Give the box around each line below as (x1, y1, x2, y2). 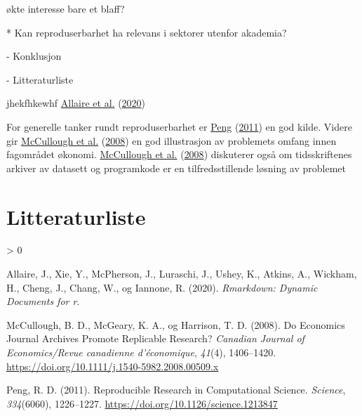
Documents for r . (6, 294, 80, 308)
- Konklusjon (6, 48, 62, 63)
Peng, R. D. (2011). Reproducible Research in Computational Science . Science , (6, 382, 346, 397)
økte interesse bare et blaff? (6, 1, 125, 15)
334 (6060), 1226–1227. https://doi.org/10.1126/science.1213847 (6, 396, 278, 410)
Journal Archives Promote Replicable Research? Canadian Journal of (6, 331, 304, 346)
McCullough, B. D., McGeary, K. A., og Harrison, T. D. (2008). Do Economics (6, 317, 345, 332)
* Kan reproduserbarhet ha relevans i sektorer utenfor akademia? (6, 25, 287, 39)
